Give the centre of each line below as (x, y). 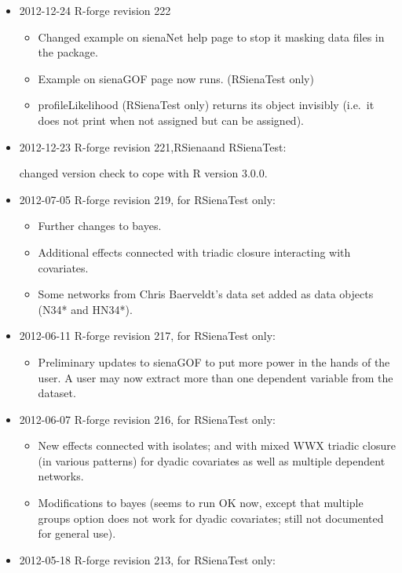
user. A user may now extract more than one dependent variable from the (216, 377)
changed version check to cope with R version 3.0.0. (143, 173)
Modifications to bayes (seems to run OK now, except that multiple (201, 503)
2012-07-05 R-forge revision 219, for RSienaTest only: (147, 199)
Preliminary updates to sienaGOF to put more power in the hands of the (214, 361)
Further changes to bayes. (100, 226)
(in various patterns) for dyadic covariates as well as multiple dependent (212, 460)
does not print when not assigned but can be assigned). (171, 120)
